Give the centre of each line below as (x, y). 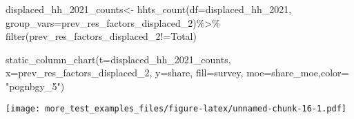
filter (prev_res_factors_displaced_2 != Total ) (101, 36)
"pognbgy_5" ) (35, 86)
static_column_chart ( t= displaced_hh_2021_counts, (118, 59)
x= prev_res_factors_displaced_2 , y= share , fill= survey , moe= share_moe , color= (177, 73)
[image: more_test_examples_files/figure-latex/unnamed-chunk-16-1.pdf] (176, 108)
